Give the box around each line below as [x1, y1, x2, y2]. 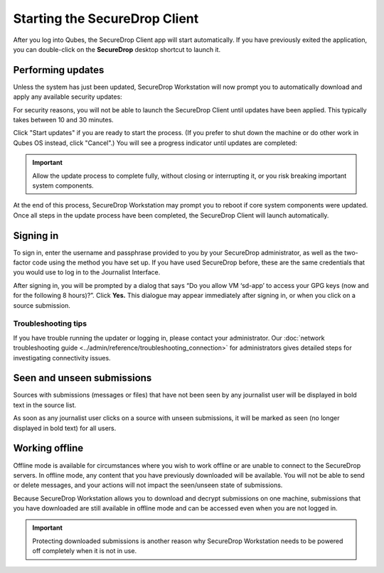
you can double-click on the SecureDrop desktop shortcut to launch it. [13, 45, 220, 53]
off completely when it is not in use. [32, 547, 137, 555]
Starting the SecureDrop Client [13, 11, 199, 26]
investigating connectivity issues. [13, 353, 111, 362]
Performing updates [13, 64, 105, 76]
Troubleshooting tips [13, 318, 87, 328]
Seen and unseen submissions [13, 372, 152, 384]
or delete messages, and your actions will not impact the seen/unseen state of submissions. [13, 481, 283, 490]
